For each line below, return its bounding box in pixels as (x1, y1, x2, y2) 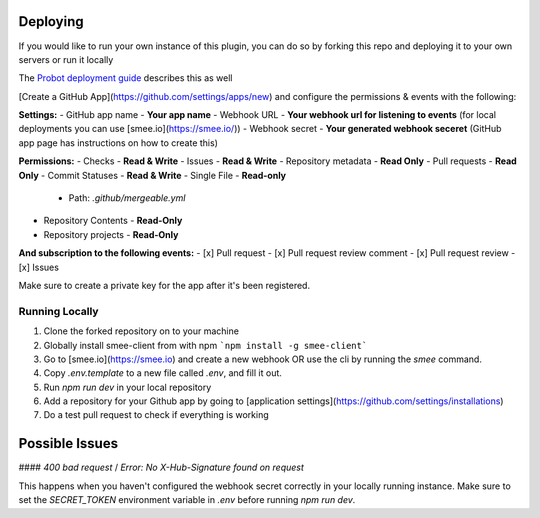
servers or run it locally (18, 53, 114, 65)
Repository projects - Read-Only (43, 228, 179, 240)
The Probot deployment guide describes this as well (18, 72, 234, 84)
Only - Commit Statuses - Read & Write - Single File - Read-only (18, 169, 287, 181)
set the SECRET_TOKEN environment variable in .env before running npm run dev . (18, 494, 356, 506)
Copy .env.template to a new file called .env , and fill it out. (43, 367, 282, 379)
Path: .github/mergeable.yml (68, 192, 186, 204)
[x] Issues (18, 261, 60, 273)
